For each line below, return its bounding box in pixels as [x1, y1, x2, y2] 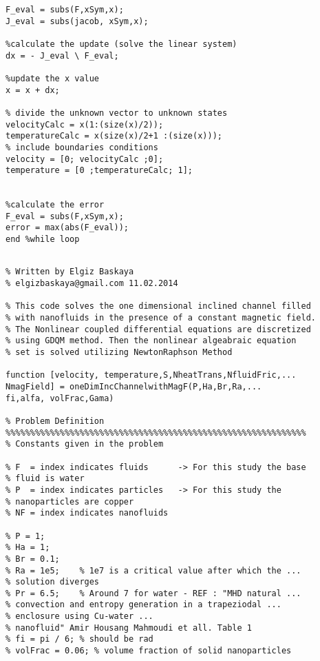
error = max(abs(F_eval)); [6, 223, 129, 233]
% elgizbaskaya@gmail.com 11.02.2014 [6, 278, 178, 289]
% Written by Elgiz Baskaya [6, 267, 134, 277]
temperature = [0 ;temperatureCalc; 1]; [6, 165, 193, 176]
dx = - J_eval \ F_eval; [6, 50, 119, 61]
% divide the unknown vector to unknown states [6, 108, 228, 118]
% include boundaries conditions [6, 142, 158, 152]
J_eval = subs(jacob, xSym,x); [6, 16, 149, 26]
